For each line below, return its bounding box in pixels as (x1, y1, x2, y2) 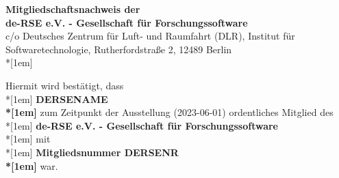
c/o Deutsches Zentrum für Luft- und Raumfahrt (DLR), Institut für (5, 29, 295, 43)
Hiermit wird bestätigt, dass (5, 78, 124, 92)
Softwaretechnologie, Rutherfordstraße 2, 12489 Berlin (5, 42, 232, 56)
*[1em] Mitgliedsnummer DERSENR (5, 145, 179, 159)
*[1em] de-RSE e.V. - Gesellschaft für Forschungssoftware (5, 118, 278, 132)
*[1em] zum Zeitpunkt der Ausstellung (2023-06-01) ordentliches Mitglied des (5, 105, 334, 119)
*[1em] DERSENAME (5, 91, 108, 106)
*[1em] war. (5, 158, 58, 173)
